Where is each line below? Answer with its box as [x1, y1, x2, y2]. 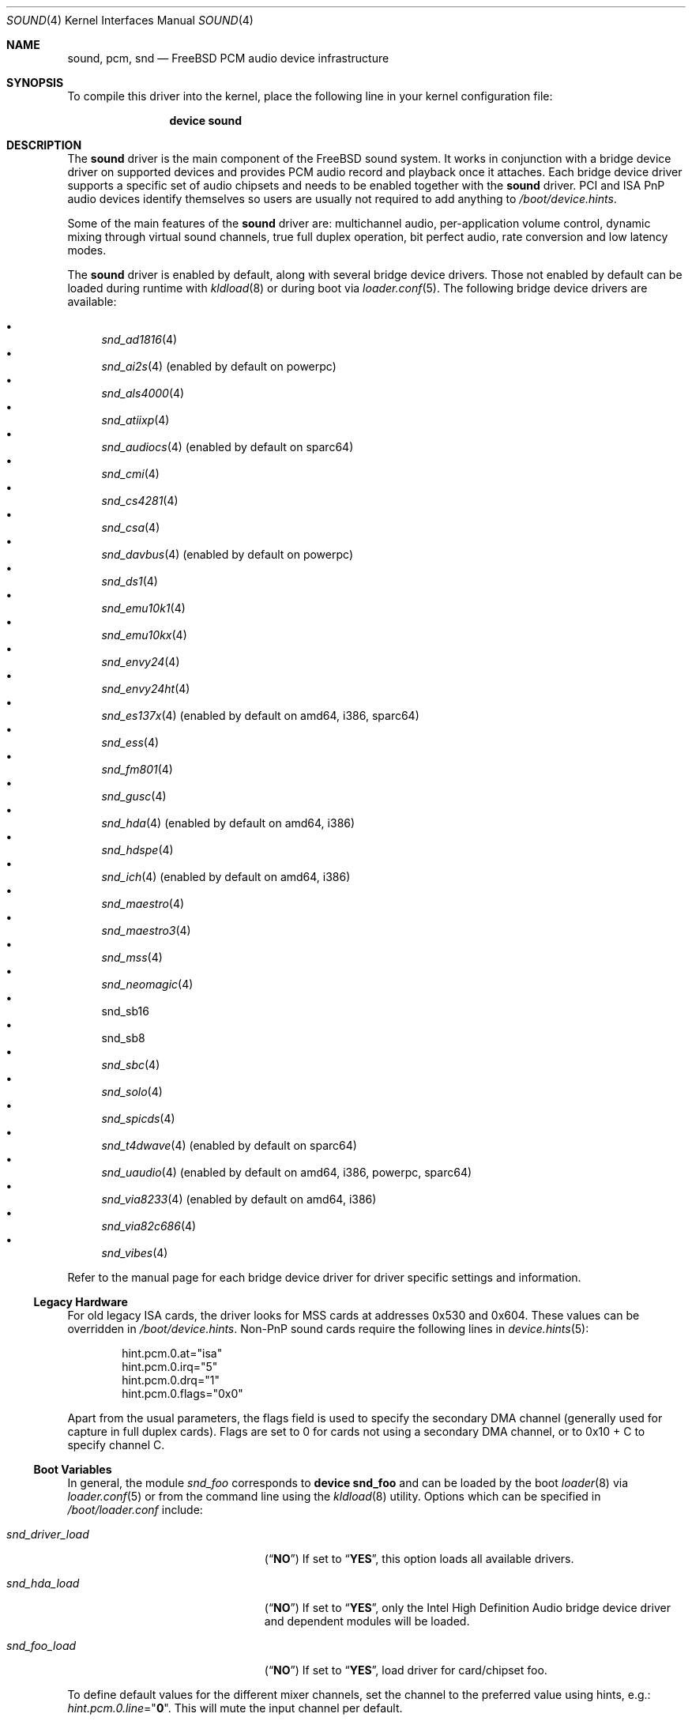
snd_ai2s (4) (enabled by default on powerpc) [101, 360, 337, 373]
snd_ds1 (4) [101, 574, 158, 588]
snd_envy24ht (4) [101, 682, 190, 695]
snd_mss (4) [101, 951, 163, 964]
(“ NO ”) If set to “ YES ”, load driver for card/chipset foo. [264, 1663, 547, 1677]
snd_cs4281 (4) [101, 494, 179, 507]
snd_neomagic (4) [101, 977, 194, 991]
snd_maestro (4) [101, 897, 185, 910]
